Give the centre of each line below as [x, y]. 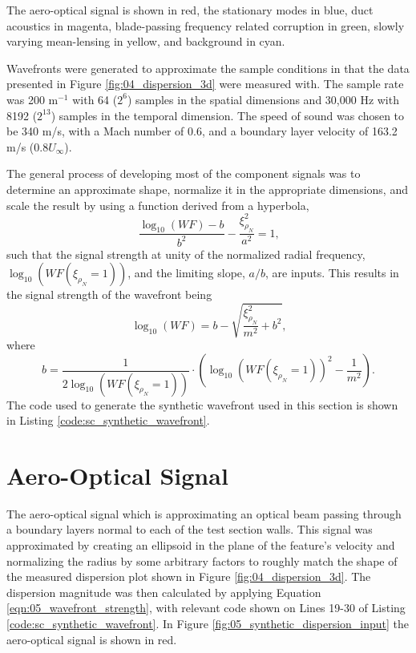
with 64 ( [95, 99]
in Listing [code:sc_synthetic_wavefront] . [108, 420]
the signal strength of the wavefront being [109, 294]
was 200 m [32, 99]
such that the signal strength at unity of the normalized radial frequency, [186, 254]
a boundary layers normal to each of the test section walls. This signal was [190, 529]
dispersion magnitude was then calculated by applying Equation [164, 592]
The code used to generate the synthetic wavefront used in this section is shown [202, 404]
